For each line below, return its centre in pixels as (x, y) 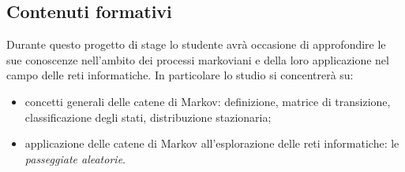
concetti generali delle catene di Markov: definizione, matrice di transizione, (208, 101)
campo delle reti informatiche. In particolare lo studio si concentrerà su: (180, 75)
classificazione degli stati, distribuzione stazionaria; (148, 117)
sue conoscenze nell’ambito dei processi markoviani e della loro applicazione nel (198, 59)
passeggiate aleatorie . (75, 158)
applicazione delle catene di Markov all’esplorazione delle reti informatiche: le (212, 143)
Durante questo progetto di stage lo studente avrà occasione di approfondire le (196, 44)
